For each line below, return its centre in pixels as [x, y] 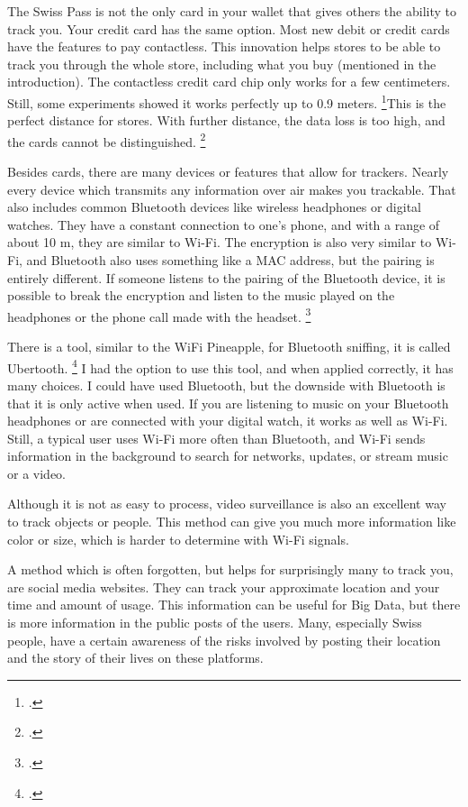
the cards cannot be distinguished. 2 [107, 140]
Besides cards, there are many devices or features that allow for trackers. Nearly [228, 172]
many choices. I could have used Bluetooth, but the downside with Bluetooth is [226, 385]
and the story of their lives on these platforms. [135, 658]
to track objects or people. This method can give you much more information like [232, 522]
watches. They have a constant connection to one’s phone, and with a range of [224, 224]
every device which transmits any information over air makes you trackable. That [232, 189]
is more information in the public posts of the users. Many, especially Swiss [215, 623]
